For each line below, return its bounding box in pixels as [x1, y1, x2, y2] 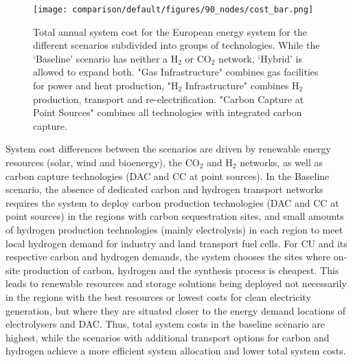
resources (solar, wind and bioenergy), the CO [5, 155, 200, 169]
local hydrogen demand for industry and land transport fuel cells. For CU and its [5, 236, 348, 250]
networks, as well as [240, 155, 323, 169]
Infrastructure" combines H [185, 78, 299, 93]
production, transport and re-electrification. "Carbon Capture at [33, 91, 304, 106]
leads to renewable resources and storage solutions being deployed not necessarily [5, 276, 347, 291]
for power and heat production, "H [33, 78, 179, 93]
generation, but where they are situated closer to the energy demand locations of [5, 303, 346, 317]
